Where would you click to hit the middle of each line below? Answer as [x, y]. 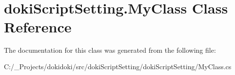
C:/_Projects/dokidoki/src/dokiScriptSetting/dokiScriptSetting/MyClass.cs [118, 66]
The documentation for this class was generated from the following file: [110, 50]
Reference [38, 27]
